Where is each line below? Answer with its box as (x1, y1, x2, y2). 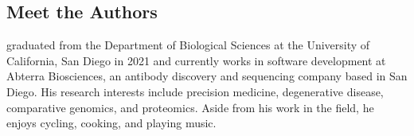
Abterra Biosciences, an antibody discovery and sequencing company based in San (6, 68, 408, 84)
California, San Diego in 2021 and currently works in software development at (6, 52, 386, 68)
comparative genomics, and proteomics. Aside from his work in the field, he (6, 99, 374, 115)
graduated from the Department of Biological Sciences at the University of (6, 37, 370, 53)
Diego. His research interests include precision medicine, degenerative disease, (6, 83, 384, 99)
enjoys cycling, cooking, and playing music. (6, 115, 217, 131)
